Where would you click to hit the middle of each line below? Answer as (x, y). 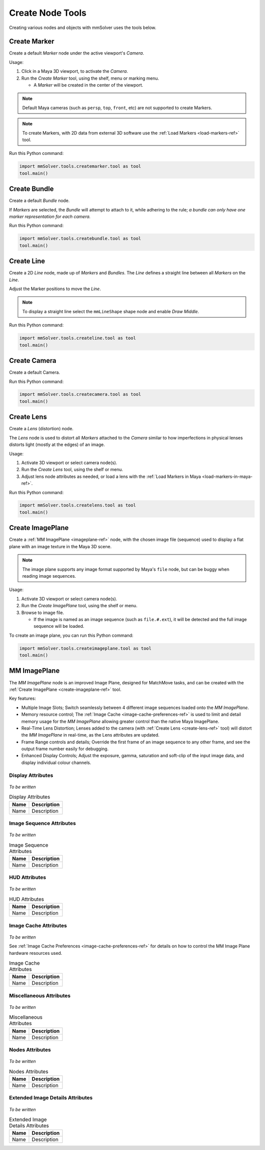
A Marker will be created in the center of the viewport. (88, 85)
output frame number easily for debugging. (65, 749)
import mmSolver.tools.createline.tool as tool (78, 338)
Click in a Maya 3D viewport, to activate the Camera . (75, 71)
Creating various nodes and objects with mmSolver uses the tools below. (83, 28)
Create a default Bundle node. (39, 201)
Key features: (23, 699)
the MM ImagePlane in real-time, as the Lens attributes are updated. (90, 735)
